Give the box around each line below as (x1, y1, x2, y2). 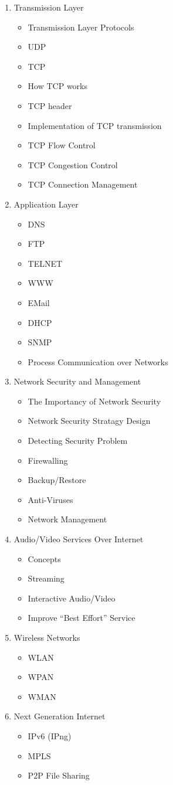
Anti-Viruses (28, 493, 73, 505)
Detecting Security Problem (28, 434, 128, 447)
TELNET (28, 257, 63, 269)
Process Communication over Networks (28, 355, 168, 368)
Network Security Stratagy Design (28, 414, 151, 427)
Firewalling (28, 454, 68, 466)
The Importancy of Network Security (28, 395, 161, 407)
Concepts (28, 552, 61, 565)
